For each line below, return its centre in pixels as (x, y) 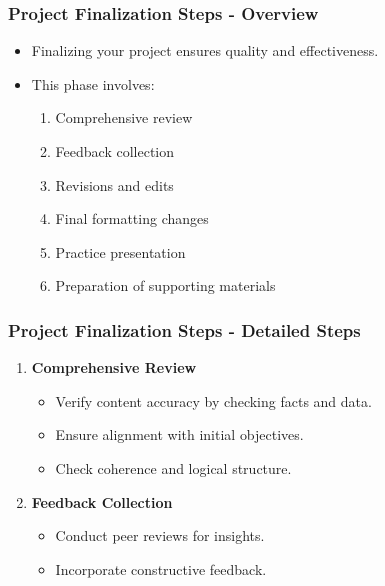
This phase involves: (93, 83)
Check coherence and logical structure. (173, 467)
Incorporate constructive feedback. (161, 568)
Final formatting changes (132, 218)
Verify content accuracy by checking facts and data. (213, 400)
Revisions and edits (114, 184)
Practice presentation (120, 251)
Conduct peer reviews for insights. (160, 535)
